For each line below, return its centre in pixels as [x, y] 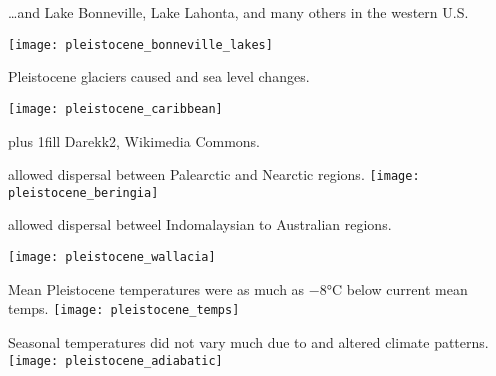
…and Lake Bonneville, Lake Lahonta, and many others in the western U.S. [238, 12]
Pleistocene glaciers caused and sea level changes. [159, 76]
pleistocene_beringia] [83, 192]
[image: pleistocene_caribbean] [115, 108]
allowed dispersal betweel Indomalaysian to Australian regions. [200, 224]
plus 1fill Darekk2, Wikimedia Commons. [134, 140]
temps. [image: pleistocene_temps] [124, 308]
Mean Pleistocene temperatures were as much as [156, 288]
